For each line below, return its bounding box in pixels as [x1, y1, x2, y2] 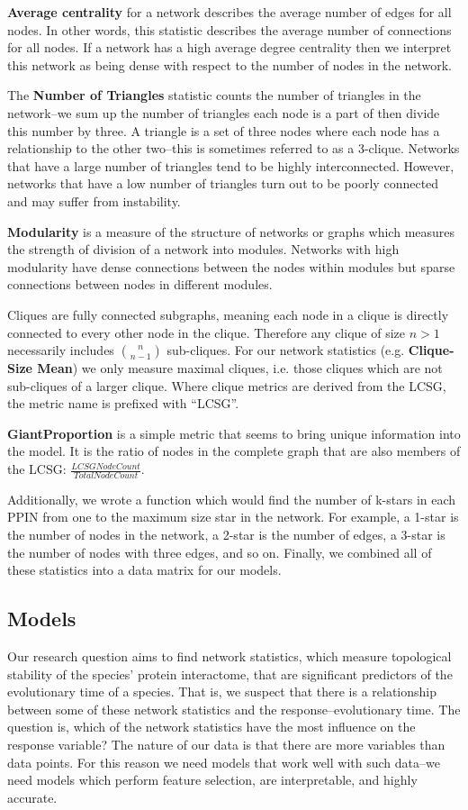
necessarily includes [7, 341, 114, 359]
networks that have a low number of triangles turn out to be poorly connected [7, 174, 439, 193]
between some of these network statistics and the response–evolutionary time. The [7, 699, 461, 718]
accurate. [7, 787, 58, 806]
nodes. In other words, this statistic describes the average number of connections [7, 20, 452, 39]
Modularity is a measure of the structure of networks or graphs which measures [7, 222, 455, 241]
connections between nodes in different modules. [7, 275, 273, 294]
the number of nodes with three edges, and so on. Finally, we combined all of [7, 542, 432, 561]
